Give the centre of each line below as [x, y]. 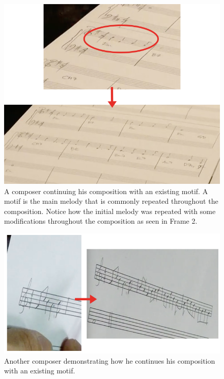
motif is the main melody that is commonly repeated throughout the [111, 201]
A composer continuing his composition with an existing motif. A [106, 191]
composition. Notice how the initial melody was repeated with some [110, 211]
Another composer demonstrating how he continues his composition [110, 360]
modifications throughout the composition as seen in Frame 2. [101, 221]
